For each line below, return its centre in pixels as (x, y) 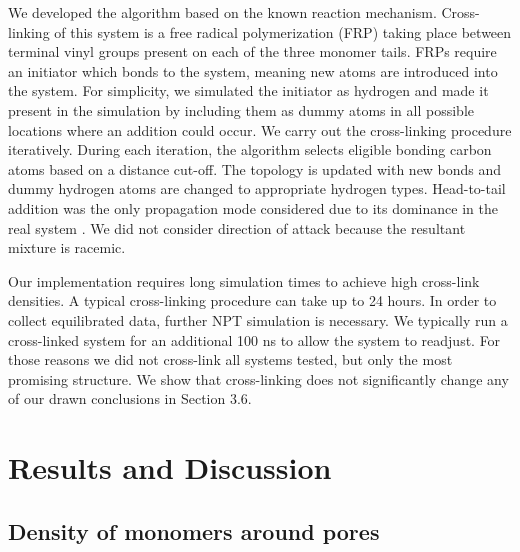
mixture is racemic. (67, 247)
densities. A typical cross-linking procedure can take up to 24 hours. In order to (252, 300)
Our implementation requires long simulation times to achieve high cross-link (244, 280)
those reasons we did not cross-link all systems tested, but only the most (230, 359)
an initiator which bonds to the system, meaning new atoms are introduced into (253, 70)
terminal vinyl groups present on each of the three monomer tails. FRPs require (252, 51)
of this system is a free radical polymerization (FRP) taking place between (283, 31)
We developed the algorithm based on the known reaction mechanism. (222, 12)
